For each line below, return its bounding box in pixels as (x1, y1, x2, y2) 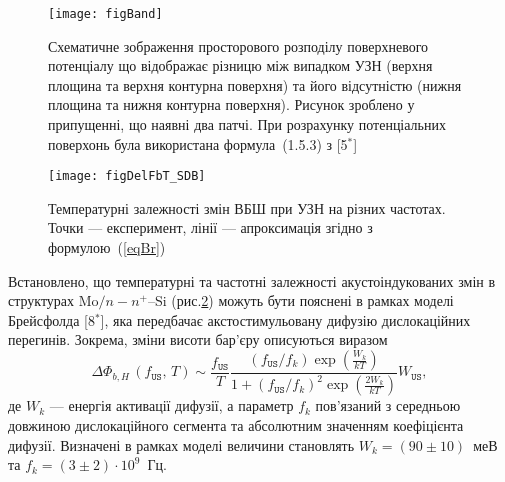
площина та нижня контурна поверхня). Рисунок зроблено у (48, 94, 415, 115)
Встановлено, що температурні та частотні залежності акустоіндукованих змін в (8, 270, 496, 291)
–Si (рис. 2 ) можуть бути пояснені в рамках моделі (147, 290, 454, 311)
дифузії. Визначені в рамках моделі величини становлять (8, 434, 355, 455)
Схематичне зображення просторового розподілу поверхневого (48, 35, 429, 56)
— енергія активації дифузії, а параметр (49, 395, 294, 416)
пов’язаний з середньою (315, 395, 461, 416)
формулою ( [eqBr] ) (48, 237, 166, 258)
